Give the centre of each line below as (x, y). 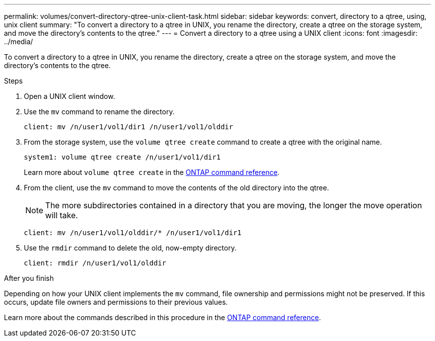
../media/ (19, 42)
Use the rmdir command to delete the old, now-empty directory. (130, 248)
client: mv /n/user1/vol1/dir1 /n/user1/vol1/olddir (129, 127)
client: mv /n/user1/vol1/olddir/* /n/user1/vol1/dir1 (133, 233)
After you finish (29, 278)
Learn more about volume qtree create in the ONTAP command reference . (152, 172)
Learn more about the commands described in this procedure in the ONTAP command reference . (163, 317)
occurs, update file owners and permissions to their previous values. (116, 302)
